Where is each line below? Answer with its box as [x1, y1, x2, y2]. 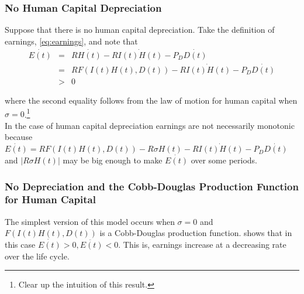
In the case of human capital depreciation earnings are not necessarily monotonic [5, 119, 295, 131]
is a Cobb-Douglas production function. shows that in [99, 227, 292, 239]
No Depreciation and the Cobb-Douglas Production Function [5, 179, 299, 193]
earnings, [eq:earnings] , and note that [5, 35, 138, 47]
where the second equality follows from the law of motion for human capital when [5, 94, 298, 106]
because [5, 131, 33, 143]
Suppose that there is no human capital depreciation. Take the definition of [5, 23, 275, 36]
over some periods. [191, 154, 258, 166]
